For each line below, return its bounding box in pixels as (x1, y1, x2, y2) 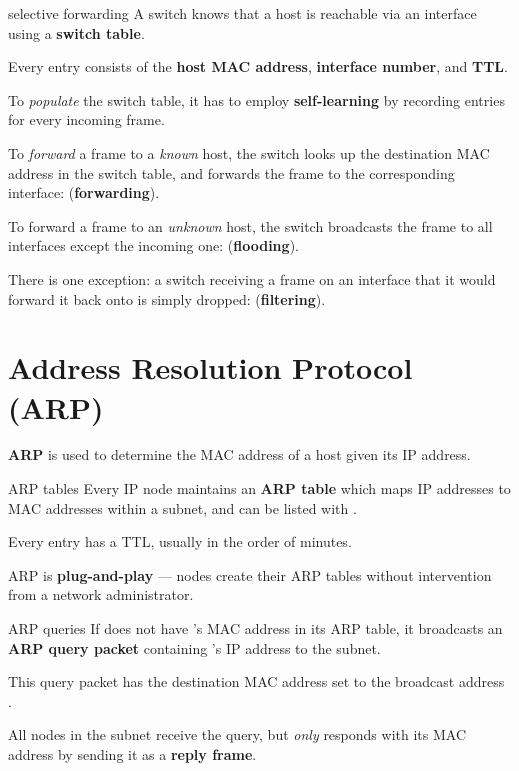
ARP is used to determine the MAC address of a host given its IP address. (8, 444, 471, 465)
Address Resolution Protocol (8, 347, 413, 388)
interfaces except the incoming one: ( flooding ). (8, 235, 299, 256)
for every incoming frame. (8, 109, 165, 130)
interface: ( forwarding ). (8, 182, 160, 203)
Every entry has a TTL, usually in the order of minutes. (8, 531, 352, 552)
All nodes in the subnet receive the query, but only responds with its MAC (8, 724, 466, 745)
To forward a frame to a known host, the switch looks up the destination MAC (8, 142, 490, 163)
